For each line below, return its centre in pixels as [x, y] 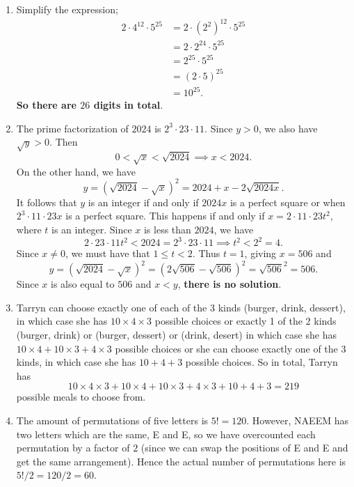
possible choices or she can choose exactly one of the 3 [231, 348]
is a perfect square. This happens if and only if [165, 216]
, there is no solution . [230, 284]
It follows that [47, 202]
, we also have [288, 128]
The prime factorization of [72, 128]
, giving [260, 253]
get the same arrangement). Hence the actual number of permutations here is [181, 461]
